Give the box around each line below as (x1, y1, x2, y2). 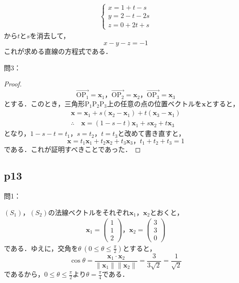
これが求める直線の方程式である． (4, 46, 112, 56)
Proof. (4, 79, 22, 89)
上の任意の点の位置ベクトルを (106, 98, 202, 108)
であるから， (4, 269, 45, 279)
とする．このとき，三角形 (4, 98, 85, 108)
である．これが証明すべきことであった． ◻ (4, 144, 141, 154)
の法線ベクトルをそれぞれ (48, 207, 130, 217)
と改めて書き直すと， (118, 128, 185, 138)
